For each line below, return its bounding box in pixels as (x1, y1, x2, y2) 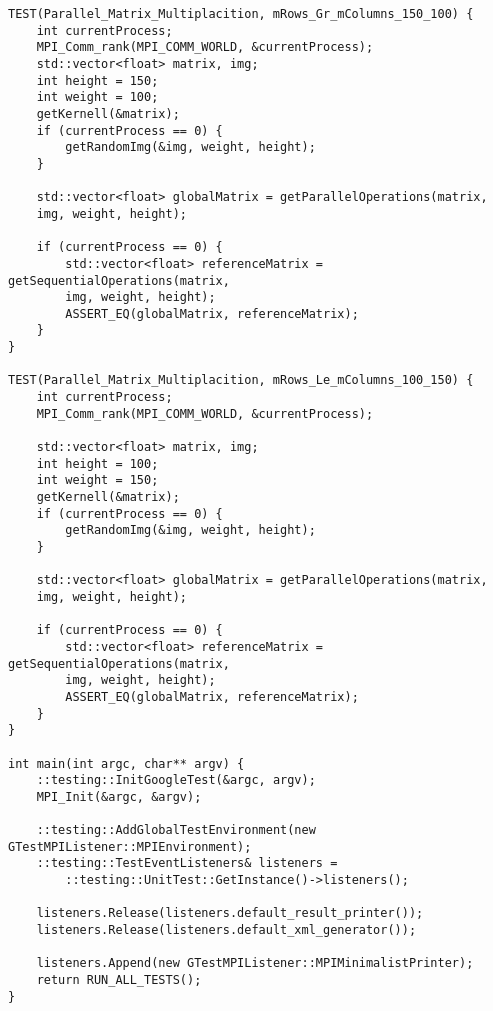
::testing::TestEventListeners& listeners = (36, 856, 338, 871)
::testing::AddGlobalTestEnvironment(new (36, 823, 316, 838)
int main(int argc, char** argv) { (8, 756, 245, 771)
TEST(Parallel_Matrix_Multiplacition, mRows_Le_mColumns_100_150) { (8, 373, 474, 388)
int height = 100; (36, 456, 159, 471)
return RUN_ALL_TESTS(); (36, 973, 202, 988)
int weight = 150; (36, 473, 159, 488)
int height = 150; (36, 73, 159, 88)
